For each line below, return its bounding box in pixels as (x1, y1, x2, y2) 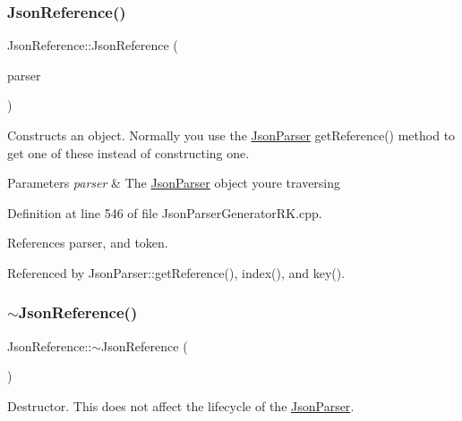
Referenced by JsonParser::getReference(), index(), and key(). (7, 263, 346, 282)
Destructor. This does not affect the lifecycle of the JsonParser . (7, 396, 355, 415)
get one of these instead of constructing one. (7, 143, 250, 162)
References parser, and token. (7, 233, 168, 252)
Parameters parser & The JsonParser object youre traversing (7, 173, 341, 192)
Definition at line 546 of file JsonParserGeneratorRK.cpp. (7, 203, 322, 222)
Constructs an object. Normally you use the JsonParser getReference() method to (7, 126, 456, 144)
